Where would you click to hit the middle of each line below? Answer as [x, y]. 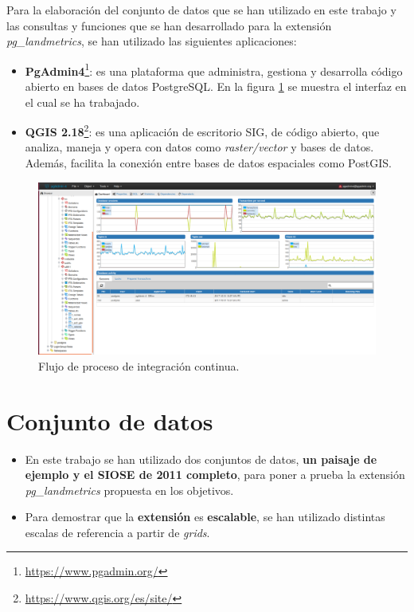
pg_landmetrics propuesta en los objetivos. [129, 490]
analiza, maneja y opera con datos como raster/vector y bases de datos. [199, 147]
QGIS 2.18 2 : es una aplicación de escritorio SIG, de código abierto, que [202, 130]
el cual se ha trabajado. [82, 102]
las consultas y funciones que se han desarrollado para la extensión [169, 25]
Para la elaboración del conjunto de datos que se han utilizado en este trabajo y [201, 10]
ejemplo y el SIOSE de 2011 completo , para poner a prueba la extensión [215, 475]
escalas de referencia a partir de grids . [117, 532]
